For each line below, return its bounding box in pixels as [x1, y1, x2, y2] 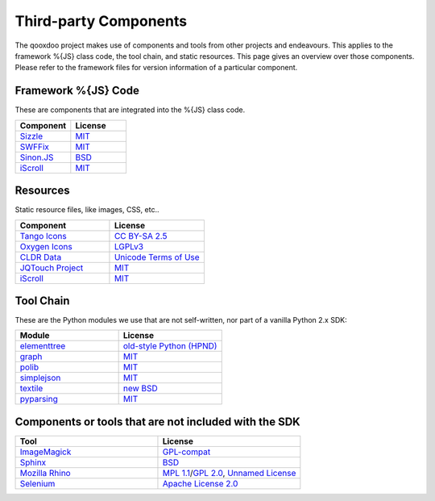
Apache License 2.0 [162, 478, 238, 489]
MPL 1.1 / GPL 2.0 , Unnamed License [162, 467, 296, 478]
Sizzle [19, 130, 43, 141]
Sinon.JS [19, 152, 54, 163]
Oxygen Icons [19, 240, 72, 252]
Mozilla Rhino [19, 467, 72, 478]
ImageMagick [19, 446, 72, 457]
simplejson [19, 372, 61, 383]
